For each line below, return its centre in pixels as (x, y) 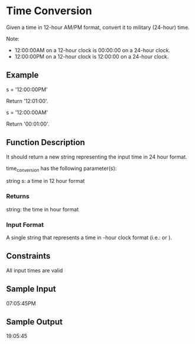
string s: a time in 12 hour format (45, 181)
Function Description (46, 142)
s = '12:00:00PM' (27, 89)
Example (22, 75)
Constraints (28, 256)
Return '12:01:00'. (27, 101)
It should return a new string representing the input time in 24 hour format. (97, 157)
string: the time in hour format (43, 209)
